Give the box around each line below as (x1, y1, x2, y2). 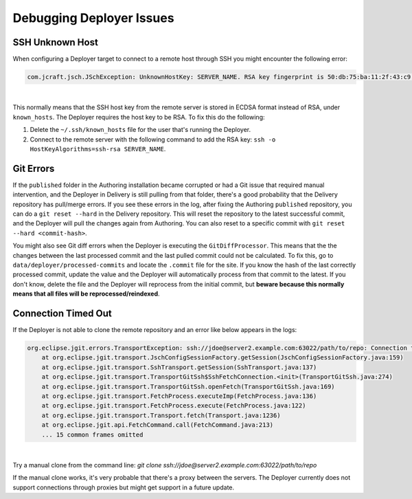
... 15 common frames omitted (41, 430, 144, 439)
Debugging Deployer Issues (12, 10, 174, 25)
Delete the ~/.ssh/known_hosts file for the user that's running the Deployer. (30, 126, 251, 134)
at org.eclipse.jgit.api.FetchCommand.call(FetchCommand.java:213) (41, 421, 274, 429)
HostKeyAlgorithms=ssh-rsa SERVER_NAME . (30, 144, 166, 153)
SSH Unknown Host (12, 36, 99, 48)
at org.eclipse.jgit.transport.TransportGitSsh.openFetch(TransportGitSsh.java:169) (41, 382, 336, 390)
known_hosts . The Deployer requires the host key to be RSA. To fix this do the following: (12, 113, 265, 121)
